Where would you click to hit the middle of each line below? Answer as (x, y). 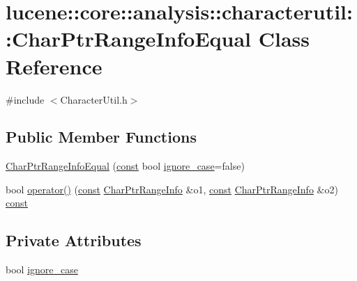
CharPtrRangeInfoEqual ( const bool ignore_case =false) (125, 166)
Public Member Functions (101, 137)
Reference (54, 66)
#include (25, 99)
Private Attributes (74, 240)
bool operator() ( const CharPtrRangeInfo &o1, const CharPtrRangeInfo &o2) (172, 189)
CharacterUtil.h (94, 99)
